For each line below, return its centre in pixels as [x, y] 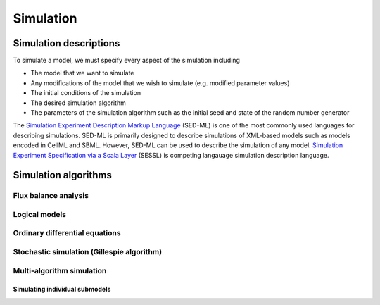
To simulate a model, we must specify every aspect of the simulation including [127, 61]
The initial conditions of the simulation [85, 93]
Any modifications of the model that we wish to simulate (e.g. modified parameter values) [160, 83]
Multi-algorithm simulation [60, 270]
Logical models [40, 214]
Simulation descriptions [66, 43]
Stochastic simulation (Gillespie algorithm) [87, 252]
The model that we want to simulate [82, 73]
